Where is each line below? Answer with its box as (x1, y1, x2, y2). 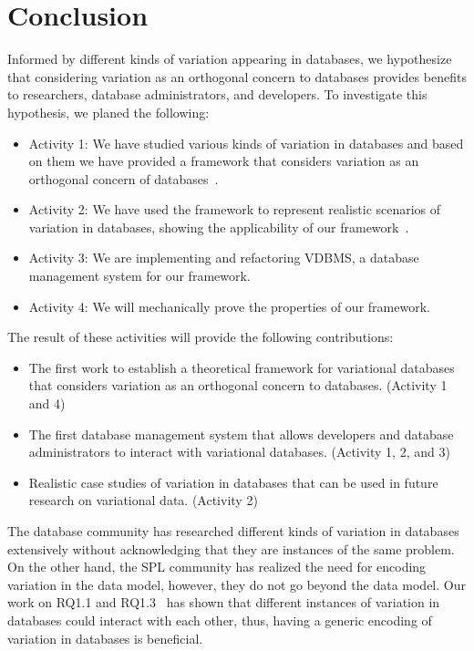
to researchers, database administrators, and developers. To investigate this (7, 85, 428, 104)
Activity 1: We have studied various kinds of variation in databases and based (28, 133, 464, 152)
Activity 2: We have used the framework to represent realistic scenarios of (28, 200, 441, 219)
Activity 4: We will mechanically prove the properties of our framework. (28, 296, 430, 315)
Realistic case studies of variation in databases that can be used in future (28, 472, 438, 491)
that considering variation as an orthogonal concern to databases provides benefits (7, 67, 467, 86)
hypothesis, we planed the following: (7, 102, 210, 121)
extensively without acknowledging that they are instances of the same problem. (7, 539, 455, 558)
